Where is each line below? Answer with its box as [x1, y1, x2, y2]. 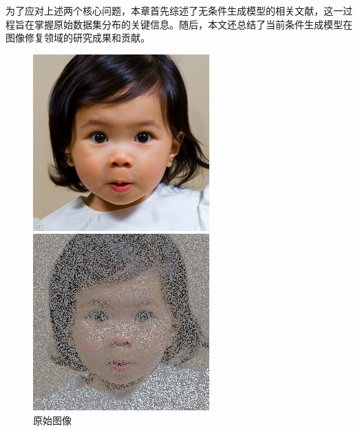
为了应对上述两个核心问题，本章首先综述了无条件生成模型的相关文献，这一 [6, 3, 343, 17]
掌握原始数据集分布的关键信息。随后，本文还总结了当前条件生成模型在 [34, 17, 352, 31]
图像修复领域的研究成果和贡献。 [6, 30, 150, 45]
